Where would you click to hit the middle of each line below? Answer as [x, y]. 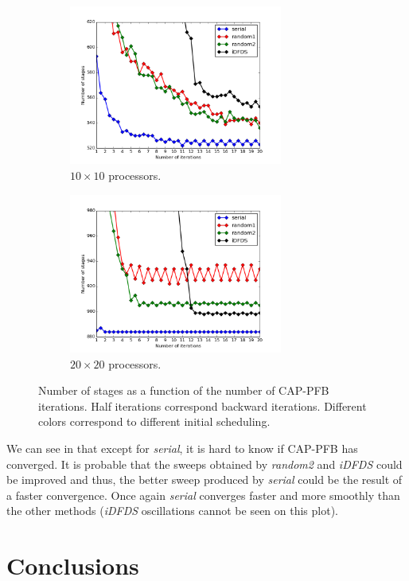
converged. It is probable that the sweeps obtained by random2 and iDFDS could [204, 464]
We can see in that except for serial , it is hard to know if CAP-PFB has [182, 448]
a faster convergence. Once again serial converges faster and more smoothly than [203, 495]
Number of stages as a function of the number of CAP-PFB [184, 390]
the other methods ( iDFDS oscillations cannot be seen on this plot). [172, 511]
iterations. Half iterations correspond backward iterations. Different [203, 406]
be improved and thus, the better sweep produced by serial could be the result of [204, 480]
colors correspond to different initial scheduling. [154, 421]
